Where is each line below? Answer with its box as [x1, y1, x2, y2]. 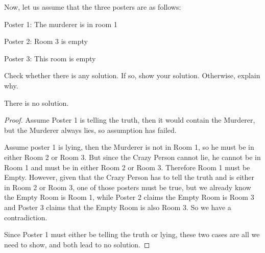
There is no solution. [4, 97, 69, 108]
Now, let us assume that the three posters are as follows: [4, 2, 181, 12]
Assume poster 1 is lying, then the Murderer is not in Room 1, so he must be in [4, 142, 254, 152]
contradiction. [4, 212, 47, 222]
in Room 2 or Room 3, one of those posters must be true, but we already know [4, 181, 251, 192]
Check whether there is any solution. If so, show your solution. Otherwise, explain [4, 70, 260, 81]
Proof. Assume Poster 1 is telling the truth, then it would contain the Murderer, [4, 114, 255, 125]
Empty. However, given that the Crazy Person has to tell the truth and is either [4, 172, 255, 182]
